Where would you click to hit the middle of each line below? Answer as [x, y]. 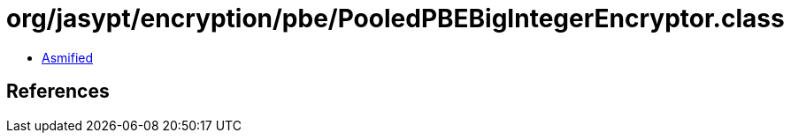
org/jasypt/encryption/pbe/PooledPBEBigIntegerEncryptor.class [395, 18]
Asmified [68, 57]
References [58, 92]
